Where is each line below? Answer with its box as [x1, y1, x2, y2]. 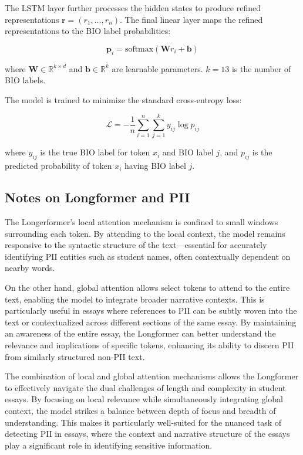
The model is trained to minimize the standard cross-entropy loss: [5, 93, 242, 106]
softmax [124, 45, 154, 53]
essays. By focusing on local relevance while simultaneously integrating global [5, 393, 283, 405]
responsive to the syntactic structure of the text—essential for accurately [5, 239, 267, 251]
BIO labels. [5, 74, 46, 86]
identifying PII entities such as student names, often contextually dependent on [5, 250, 291, 262]
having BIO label [124, 159, 186, 172]
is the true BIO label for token [40, 146, 150, 158]
